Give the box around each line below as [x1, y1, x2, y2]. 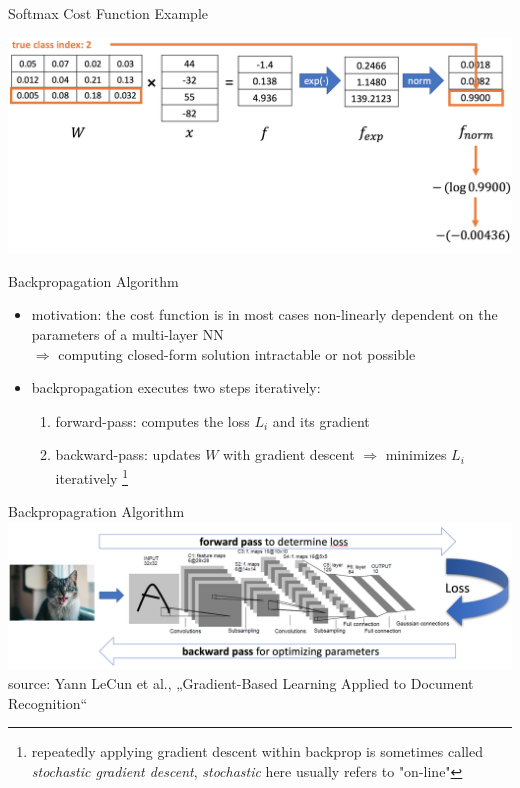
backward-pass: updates [55, 444, 201, 465]
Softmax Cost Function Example [8, 3, 208, 23]
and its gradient [272, 410, 370, 431]
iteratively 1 [55, 464, 128, 488]
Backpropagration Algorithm [8, 501, 185, 522]
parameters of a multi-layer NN [31, 323, 224, 344]
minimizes [385, 444, 447, 465]
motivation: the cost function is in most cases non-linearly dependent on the [31, 304, 498, 325]
